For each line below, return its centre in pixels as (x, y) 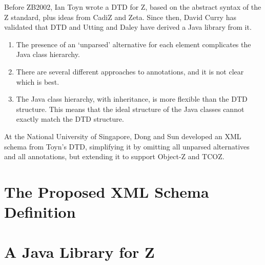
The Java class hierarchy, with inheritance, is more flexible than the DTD (132, 99)
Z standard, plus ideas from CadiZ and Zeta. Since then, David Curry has (120, 17)
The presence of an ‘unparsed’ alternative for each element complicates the (134, 44)
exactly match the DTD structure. (70, 119)
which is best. (38, 81)
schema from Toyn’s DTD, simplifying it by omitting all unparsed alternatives (127, 146)
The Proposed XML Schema (107, 191)
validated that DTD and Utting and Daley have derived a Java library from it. (128, 27)
